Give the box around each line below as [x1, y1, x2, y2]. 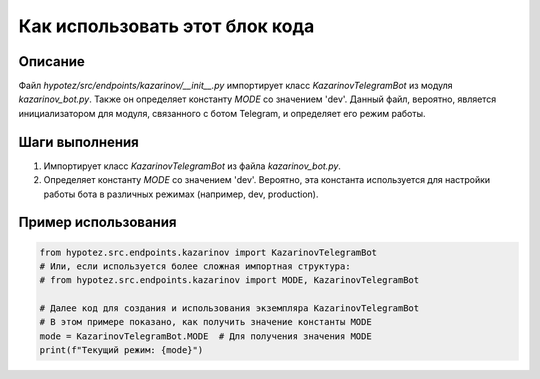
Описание [18, 53, 85, 70]
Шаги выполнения [18, 133, 139, 150]
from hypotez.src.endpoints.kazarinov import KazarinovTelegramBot [39, 246, 378, 258]
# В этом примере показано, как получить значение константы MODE [39, 316, 372, 328]
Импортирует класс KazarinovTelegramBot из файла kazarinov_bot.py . [43, 160, 342, 172]
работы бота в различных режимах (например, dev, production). [43, 188, 319, 200]
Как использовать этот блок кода [18, 15, 315, 37]
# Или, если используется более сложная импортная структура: [39, 260, 351, 272]
